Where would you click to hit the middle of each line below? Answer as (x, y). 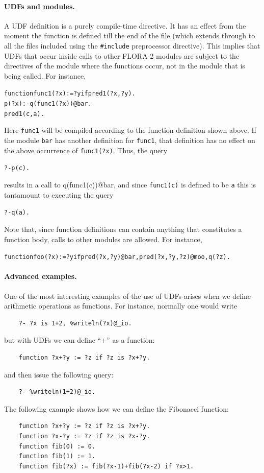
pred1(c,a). (24, 114)
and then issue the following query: (59, 374)
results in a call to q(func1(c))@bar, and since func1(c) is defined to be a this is (130, 185)
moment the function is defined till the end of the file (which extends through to (130, 36)
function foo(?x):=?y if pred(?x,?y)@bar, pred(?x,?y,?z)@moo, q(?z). (117, 257)
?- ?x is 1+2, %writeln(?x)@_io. (75, 323)
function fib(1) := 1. (57, 456)
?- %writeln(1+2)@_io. (57, 392)
